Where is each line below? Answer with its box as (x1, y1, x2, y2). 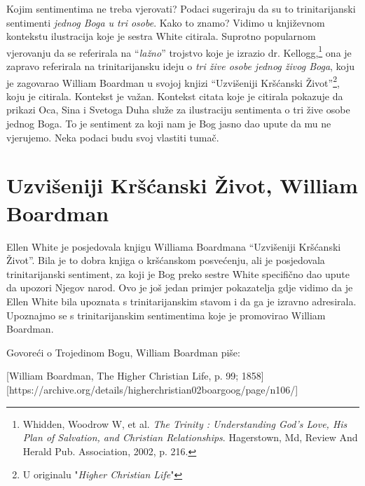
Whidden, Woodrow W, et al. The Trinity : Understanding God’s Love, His (22, 416, 347, 431)
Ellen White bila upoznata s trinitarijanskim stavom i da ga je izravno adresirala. (6, 293, 357, 308)
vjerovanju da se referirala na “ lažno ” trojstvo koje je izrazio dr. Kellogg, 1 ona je (6, 43, 352, 60)
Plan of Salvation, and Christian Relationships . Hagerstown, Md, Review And (22, 430, 358, 445)
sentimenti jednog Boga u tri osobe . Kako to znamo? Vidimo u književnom (6, 15, 325, 29)
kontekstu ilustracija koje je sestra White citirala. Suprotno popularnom (6, 29, 316, 43)
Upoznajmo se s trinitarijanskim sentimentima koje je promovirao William (6, 307, 326, 322)
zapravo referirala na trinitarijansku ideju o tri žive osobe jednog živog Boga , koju (6, 59, 355, 74)
